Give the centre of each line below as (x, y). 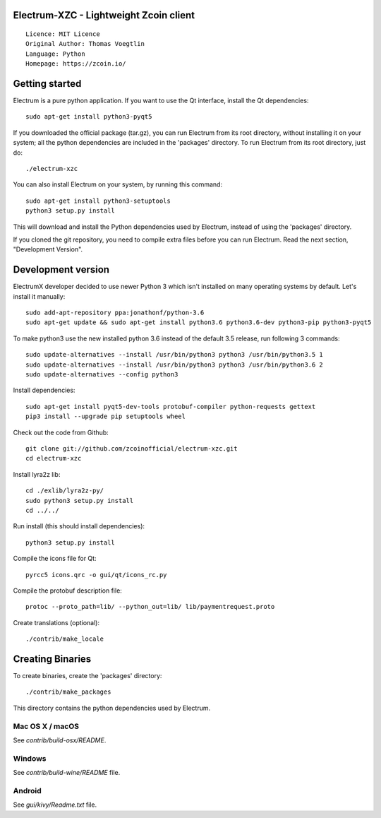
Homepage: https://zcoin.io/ (76, 64)
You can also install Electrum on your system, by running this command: (117, 184)
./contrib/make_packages (68, 692)
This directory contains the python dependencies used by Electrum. (112, 708)
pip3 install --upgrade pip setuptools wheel (106, 416)
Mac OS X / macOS (46, 726)
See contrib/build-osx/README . (60, 740)
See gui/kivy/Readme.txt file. (55, 805)
